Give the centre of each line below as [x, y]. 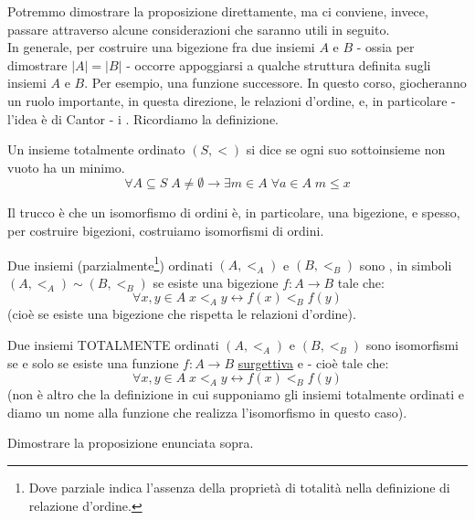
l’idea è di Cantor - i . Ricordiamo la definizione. [143, 118]
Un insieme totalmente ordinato [96, 149]
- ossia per [385, 47]
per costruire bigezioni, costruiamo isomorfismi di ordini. [166, 230]
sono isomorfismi [412, 344]
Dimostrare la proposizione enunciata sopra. [131, 443]
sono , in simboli [406, 265]
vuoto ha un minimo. [66, 167]
